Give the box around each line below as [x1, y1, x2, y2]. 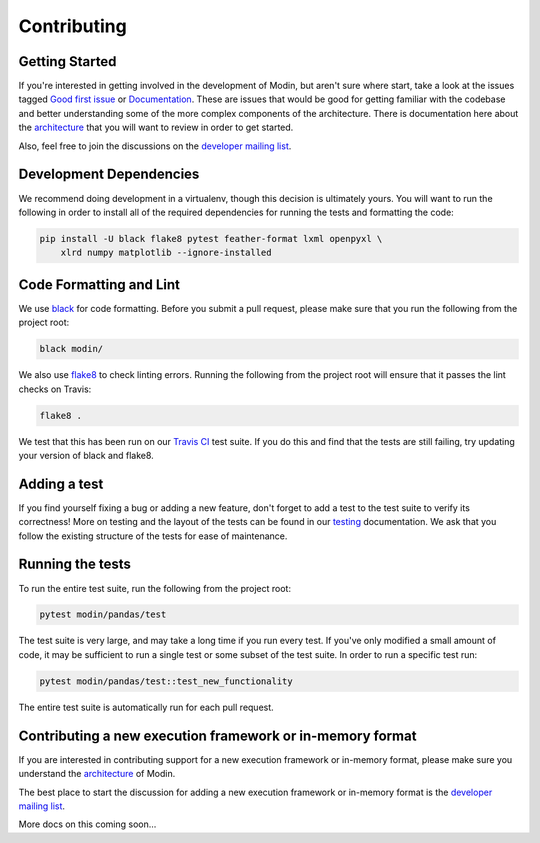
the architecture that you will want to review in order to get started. [18, 121, 294, 134]
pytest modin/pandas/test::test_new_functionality [39, 675, 294, 687]
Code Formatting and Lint [18, 276, 180, 293]
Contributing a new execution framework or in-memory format [18, 727, 417, 744]
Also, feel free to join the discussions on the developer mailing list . [18, 140, 292, 152]
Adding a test [18, 475, 104, 492]
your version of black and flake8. [18, 449, 154, 461]
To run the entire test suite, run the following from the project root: [18, 582, 292, 594]
